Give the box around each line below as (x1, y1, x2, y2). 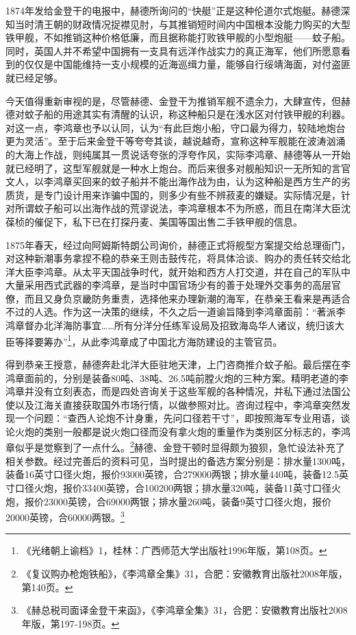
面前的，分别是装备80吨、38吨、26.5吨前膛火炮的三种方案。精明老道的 (24, 370, 339, 385)
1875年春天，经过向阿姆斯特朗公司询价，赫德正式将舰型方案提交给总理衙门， (5, 237, 351, 252)
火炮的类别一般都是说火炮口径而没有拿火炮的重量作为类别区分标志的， (14, 424, 331, 438)
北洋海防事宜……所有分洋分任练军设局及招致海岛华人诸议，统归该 (43, 318, 335, 333)
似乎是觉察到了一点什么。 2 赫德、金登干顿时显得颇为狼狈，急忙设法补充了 (14, 438, 345, 455)
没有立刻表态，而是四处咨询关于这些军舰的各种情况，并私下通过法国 (34, 384, 341, 398)
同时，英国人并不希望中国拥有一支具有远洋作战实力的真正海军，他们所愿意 (5, 43, 341, 58)
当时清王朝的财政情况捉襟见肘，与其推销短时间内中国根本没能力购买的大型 (14, 16, 351, 31)
